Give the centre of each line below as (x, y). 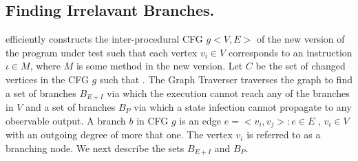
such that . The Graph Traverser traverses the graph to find (226, 79)
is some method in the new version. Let (159, 66)
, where (45, 66)
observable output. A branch (66, 120)
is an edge (200, 120)
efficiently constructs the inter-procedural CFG (104, 39)
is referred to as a (284, 135)
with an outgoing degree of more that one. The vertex (119, 135)
